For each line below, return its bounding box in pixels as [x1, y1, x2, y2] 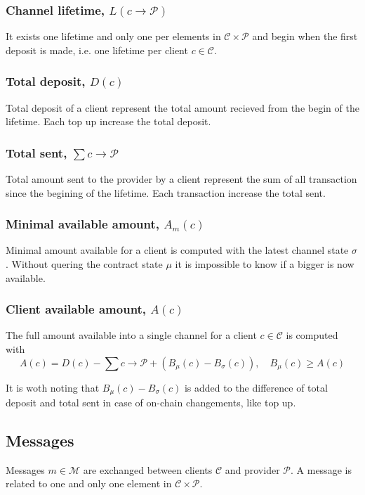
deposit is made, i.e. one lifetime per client [6, 42, 188, 57]
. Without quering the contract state [6, 257, 163, 271]
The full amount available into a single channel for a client [6, 328, 257, 342]
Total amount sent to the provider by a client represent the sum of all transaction [6, 172, 357, 186]
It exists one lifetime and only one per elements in [6, 29, 221, 44]
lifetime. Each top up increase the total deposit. [6, 114, 211, 129]
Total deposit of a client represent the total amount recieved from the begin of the [6, 100, 359, 115]
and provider [225, 462, 280, 477]
